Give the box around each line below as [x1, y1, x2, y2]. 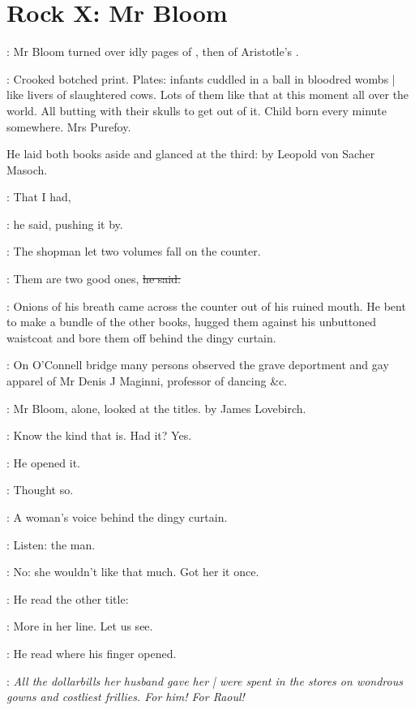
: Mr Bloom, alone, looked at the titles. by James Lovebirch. [6, 399, 306, 416]
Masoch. [6, 161, 48, 178]
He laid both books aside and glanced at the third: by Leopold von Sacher [6, 145, 375, 162]
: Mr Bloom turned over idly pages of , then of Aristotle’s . [6, 43, 299, 60]
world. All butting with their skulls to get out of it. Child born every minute [6, 101, 387, 118]
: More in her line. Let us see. [6, 617, 153, 635]
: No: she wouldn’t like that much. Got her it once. [6, 563, 259, 580]
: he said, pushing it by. [6, 215, 123, 232]
